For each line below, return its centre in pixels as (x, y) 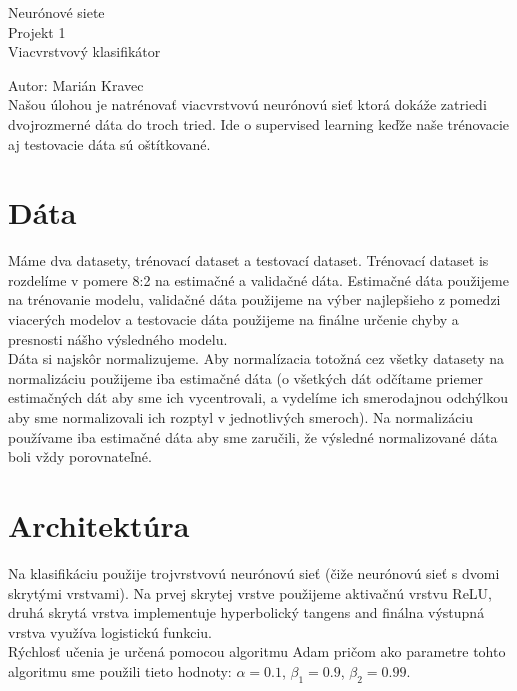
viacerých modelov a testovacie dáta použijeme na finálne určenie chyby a (233, 319)
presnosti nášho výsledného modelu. (118, 338)
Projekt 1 (37, 31)
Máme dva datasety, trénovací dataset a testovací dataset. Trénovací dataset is (248, 260)
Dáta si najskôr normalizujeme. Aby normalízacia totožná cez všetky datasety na (256, 358)
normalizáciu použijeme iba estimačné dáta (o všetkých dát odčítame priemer (246, 377)
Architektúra (99, 525)
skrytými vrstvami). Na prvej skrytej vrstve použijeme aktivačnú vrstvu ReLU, (250, 592)
